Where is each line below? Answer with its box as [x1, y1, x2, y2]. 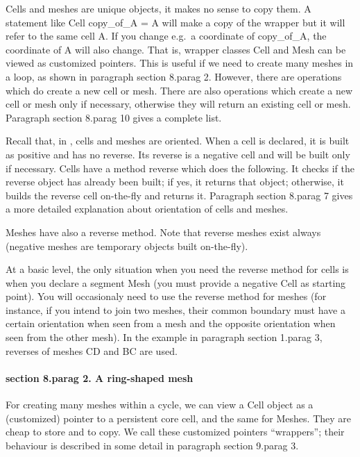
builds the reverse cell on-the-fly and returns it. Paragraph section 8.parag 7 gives [6, 188, 353, 202]
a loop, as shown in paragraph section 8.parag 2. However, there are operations [6, 69, 342, 83]
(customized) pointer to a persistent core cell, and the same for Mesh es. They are [6, 410, 351, 425]
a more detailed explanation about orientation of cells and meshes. [6, 201, 289, 216]
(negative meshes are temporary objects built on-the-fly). [6, 238, 248, 253]
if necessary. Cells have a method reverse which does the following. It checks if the [6, 160, 354, 175]
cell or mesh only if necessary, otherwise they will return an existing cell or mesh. [6, 97, 351, 111]
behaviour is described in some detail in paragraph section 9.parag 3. [6, 438, 299, 452]
